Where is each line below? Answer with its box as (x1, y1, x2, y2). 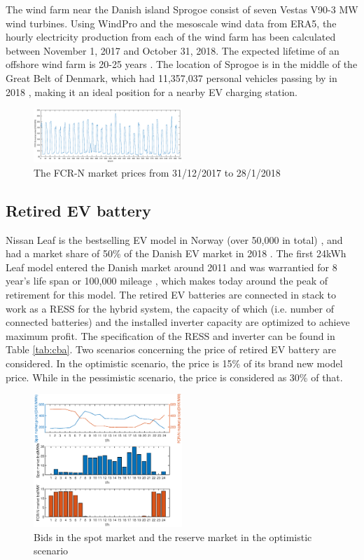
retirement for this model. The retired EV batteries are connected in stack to (6, 287, 336, 301)
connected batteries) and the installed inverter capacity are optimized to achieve (6, 315, 350, 329)
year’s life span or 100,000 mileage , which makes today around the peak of (6, 273, 328, 288)
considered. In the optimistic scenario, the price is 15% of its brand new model (6, 355, 343, 370)
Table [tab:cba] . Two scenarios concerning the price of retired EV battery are (6, 342, 336, 357)
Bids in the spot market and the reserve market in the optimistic (34, 529, 312, 544)
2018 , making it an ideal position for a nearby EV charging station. (6, 84, 298, 99)
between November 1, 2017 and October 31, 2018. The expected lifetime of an (6, 43, 339, 57)
